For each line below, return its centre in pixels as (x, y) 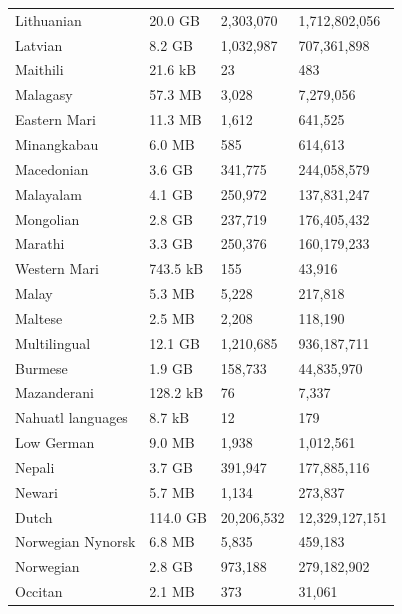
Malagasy (44, 94)
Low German (55, 442)
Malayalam (48, 193)
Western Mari (57, 268)
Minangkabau (57, 143)
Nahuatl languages (71, 417)
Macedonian (52, 168)
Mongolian (47, 218)
